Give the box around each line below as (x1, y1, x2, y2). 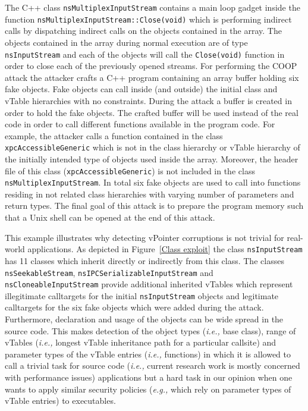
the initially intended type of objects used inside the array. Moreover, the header (5, 152, 298, 165)
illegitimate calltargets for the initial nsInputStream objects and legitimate (5, 289, 279, 302)
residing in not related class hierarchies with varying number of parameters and (5, 187, 294, 200)
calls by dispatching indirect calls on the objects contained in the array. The (5, 24, 282, 37)
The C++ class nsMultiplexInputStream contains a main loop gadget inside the (5, 1, 300, 13)
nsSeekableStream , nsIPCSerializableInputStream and (5, 266, 213, 278)
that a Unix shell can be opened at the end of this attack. (5, 211, 215, 224)
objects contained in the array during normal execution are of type (5, 36, 248, 48)
